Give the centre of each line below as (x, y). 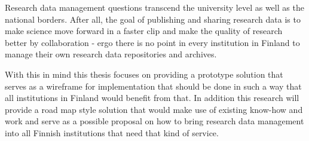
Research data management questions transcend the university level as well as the (154, 7)
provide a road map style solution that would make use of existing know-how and (154, 109)
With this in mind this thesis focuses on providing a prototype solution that (144, 74)
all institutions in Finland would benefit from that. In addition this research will (152, 98)
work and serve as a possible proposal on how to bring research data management (154, 121)
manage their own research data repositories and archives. (111, 54)
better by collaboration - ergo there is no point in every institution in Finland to (152, 42)
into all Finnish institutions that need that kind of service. (112, 132)
